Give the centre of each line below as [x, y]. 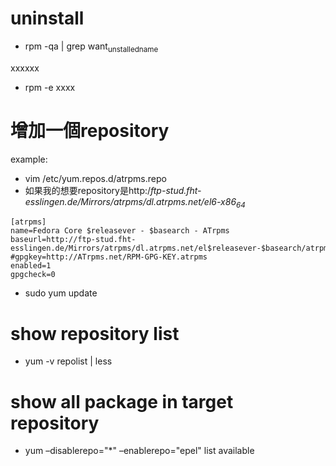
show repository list [95, 333]
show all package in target [122, 401]
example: [29, 159]
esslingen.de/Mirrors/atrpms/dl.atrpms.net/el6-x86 [130, 201]
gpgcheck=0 [33, 275]
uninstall [47, 18]
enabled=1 [31, 266]
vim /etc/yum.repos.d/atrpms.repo [95, 178]
